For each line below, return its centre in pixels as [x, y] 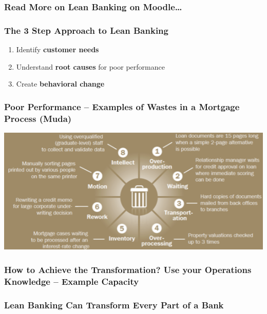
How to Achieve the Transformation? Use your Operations [128, 269]
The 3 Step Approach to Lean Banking [86, 30]
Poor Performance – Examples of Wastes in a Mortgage [122, 106]
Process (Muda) [38, 118]
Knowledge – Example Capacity [72, 281]
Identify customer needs [58, 49]
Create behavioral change [60, 84]
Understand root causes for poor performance [90, 66]
